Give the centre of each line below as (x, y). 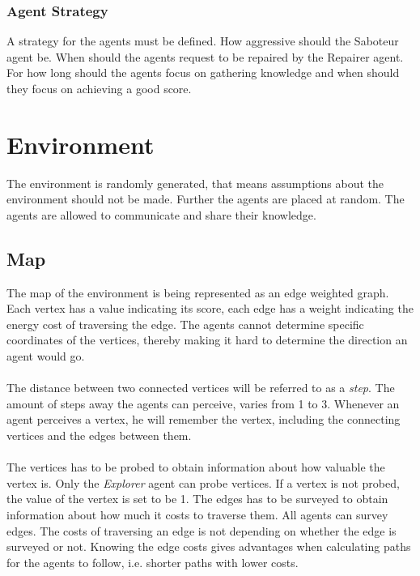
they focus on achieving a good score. (99, 88)
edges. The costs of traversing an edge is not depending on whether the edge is (202, 530)
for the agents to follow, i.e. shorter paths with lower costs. (153, 562)
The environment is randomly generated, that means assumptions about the (195, 183)
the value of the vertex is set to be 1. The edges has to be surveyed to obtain (197, 499)
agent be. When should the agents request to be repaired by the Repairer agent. (205, 56)
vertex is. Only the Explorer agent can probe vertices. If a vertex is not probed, (203, 482)
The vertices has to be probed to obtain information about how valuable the (196, 467)
